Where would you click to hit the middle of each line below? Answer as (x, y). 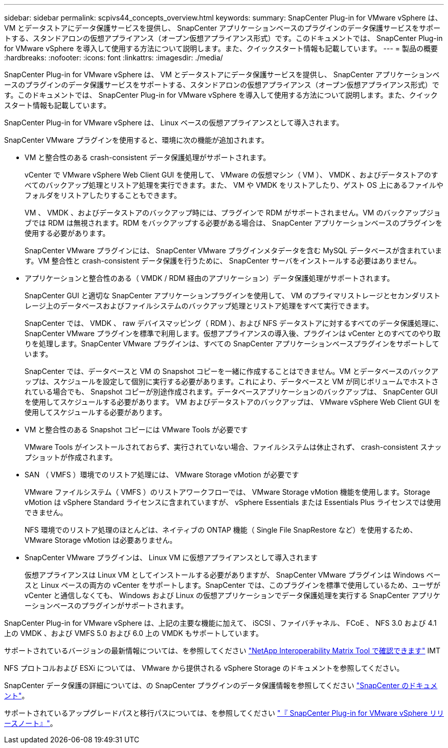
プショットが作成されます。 (71, 457)
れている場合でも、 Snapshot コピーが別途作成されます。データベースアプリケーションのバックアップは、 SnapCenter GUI (231, 392)
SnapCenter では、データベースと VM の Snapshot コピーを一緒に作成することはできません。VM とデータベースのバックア (231, 371)
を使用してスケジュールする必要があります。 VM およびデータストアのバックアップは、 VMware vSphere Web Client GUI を (233, 402)
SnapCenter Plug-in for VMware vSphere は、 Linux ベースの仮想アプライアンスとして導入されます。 (174, 123)
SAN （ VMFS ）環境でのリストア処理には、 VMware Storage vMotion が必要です (162, 475)
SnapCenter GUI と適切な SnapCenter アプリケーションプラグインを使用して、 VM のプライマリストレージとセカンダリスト (232, 295)
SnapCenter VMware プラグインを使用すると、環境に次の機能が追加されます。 (136, 140)
